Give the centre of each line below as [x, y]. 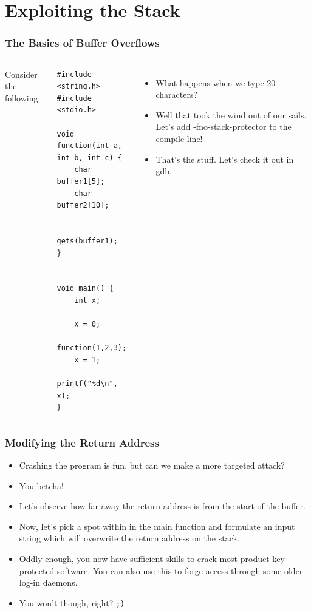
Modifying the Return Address [82, 442]
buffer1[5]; [81, 181]
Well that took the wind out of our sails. [231, 114]
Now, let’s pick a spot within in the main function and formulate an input [157, 526]
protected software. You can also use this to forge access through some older [161, 570]
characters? [177, 94]
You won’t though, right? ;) [72, 602]
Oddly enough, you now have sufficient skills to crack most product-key [152, 558]
